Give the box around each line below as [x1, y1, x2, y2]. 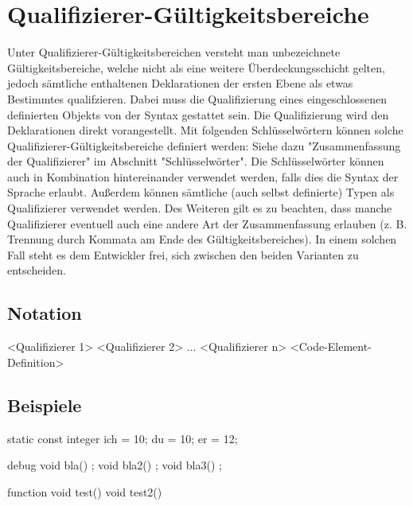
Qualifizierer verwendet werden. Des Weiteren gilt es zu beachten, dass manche [7, 200, 392, 216]
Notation [7, 301, 82, 325]
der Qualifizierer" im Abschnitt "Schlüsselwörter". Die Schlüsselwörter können [7, 153, 384, 169]
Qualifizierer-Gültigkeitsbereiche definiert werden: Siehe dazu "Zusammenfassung [7, 137, 401, 154]
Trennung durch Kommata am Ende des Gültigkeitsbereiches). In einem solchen [7, 231, 397, 247]
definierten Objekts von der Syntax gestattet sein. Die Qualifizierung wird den [7, 106, 389, 123]
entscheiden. [7, 262, 66, 278]
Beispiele [7, 392, 82, 417]
